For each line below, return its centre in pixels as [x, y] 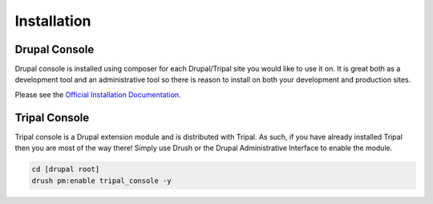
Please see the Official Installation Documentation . [98, 94]
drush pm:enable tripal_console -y [101, 180]
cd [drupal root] [66, 169]
